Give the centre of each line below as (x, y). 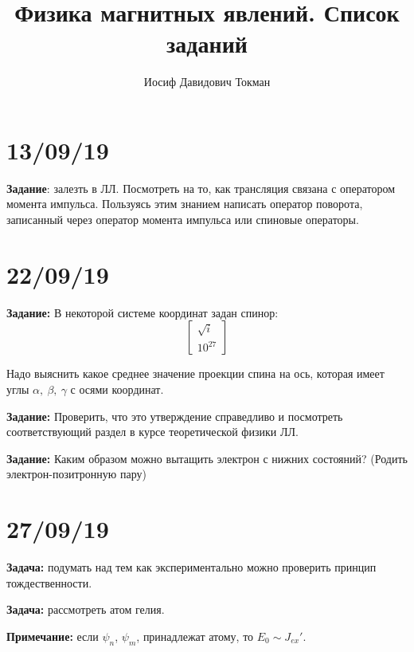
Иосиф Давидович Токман (207, 82)
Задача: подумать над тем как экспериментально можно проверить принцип (191, 567)
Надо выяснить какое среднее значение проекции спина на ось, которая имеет (195, 373)
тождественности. (49, 582)
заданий (207, 43)
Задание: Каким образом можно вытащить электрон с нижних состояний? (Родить (207, 458)
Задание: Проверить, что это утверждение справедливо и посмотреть (175, 416)
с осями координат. (117, 389)
